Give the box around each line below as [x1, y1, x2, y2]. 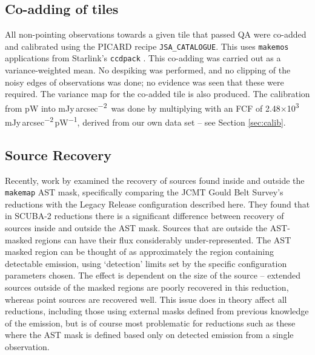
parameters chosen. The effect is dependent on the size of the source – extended [5, 269, 301, 282]
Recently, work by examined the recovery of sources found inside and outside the [5, 174, 305, 186]
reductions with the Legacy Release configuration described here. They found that [5, 197, 310, 210]
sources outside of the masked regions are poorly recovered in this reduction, [5, 281, 289, 293]
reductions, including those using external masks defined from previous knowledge [5, 305, 309, 317]
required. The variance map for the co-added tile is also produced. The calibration [5, 87, 310, 100]
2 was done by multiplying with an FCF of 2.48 [103, 100, 280, 114]
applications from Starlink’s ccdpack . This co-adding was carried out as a [5, 52, 281, 64]
